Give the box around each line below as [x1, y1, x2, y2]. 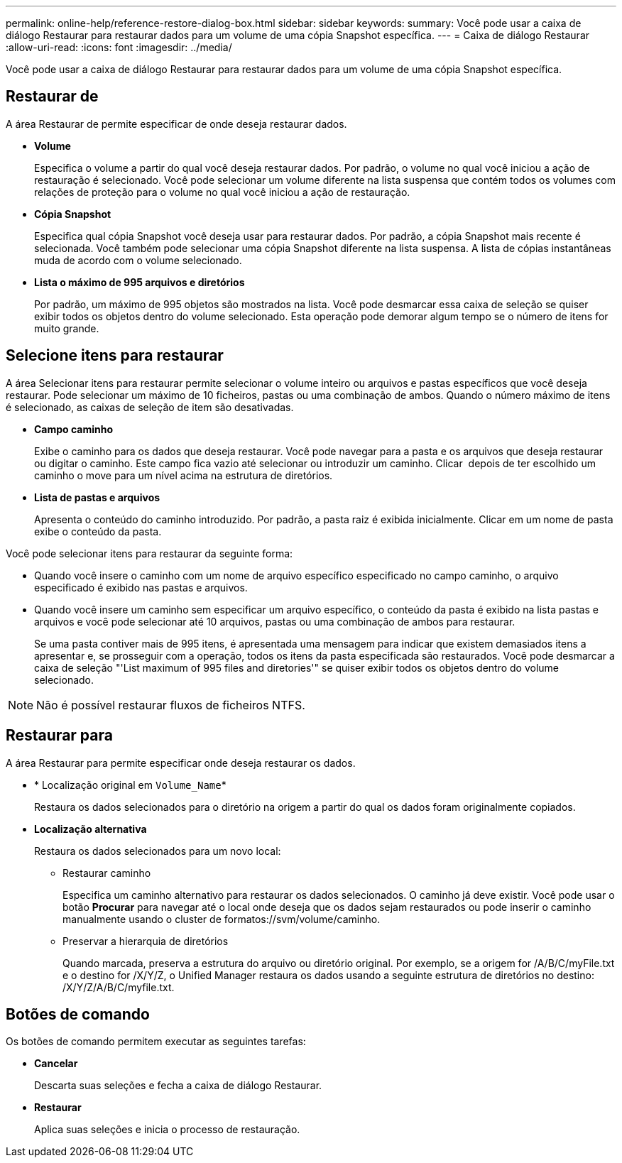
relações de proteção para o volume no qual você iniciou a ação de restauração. [34, 185, 410, 198]
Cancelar [34, 1057, 78, 1070]
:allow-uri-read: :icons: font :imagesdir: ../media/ [6, 41, 232, 53]
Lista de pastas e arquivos [34, 491, 160, 503]
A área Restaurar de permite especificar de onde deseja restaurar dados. [6, 117, 347, 130]
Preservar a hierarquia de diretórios [62, 934, 229, 947]
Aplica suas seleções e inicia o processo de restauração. [34, 1123, 300, 1136]
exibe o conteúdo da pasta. [34, 525, 162, 537]
